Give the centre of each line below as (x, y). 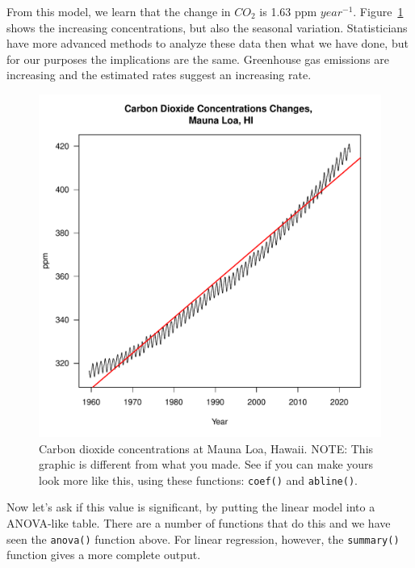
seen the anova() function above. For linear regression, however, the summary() (203, 539)
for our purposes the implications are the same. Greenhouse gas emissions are (198, 59)
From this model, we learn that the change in (119, 11)
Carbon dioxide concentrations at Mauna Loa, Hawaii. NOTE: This (206, 448)
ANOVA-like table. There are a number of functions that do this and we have (199, 523)
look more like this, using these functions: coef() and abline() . (199, 480)
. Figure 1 (378, 11)
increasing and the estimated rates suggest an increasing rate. (159, 75)
